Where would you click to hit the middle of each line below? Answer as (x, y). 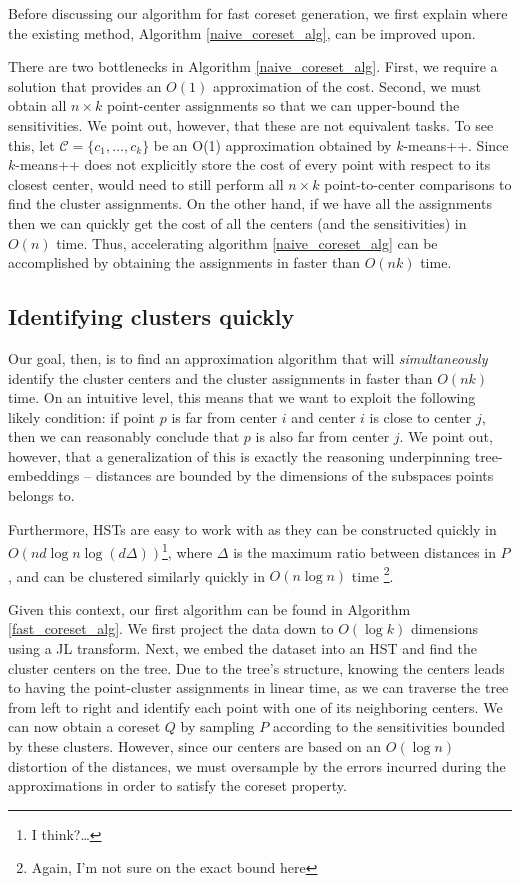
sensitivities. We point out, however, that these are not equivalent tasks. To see (251, 124)
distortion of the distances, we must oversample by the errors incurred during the (257, 765)
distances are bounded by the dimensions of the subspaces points (294, 475)
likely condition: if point (82, 416)
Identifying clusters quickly (151, 316)
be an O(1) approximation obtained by (272, 144)
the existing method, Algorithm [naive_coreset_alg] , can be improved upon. (242, 32)
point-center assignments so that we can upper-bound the (283, 105)
